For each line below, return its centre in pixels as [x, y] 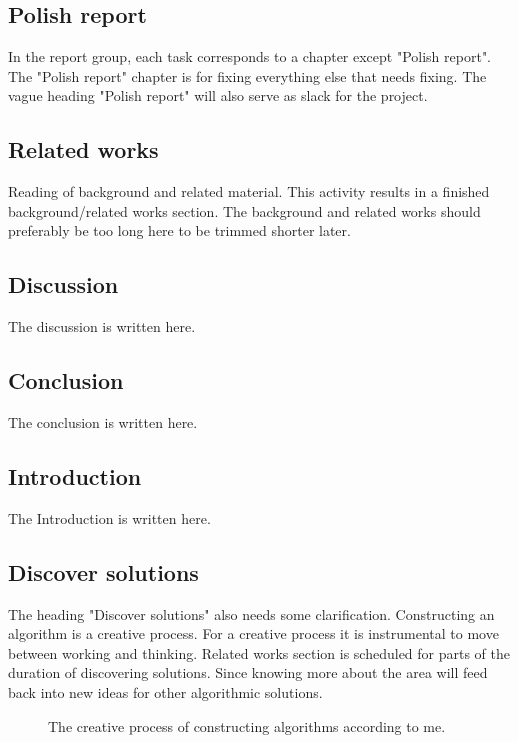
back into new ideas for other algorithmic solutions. [165, 691]
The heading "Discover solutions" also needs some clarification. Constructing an [251, 613]
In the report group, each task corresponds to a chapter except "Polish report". [250, 56]
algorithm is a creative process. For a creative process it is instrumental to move [253, 633]
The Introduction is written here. [109, 517]
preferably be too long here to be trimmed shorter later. [179, 230]
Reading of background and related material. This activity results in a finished [249, 191]
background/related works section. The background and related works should [244, 210]
